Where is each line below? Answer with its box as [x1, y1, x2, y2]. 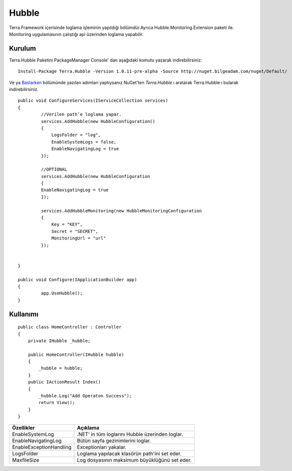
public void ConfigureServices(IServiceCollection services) [18, 98, 168, 103]
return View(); [38, 400, 75, 406]
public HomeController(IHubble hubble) [28, 352, 124, 357]
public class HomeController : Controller [18, 324, 122, 330]
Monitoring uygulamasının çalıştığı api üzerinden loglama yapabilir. [9, 31, 144, 37]
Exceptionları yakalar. [77, 443, 126, 450]
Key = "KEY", [51, 222, 83, 227]
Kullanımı [9, 310, 39, 318]
